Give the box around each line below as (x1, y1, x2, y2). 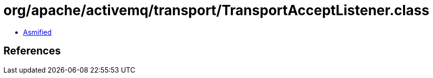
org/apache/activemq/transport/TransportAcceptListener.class (3, 2, 430, 19)
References (3, 45, 61, 57)
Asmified (23, 27, 52, 36)
